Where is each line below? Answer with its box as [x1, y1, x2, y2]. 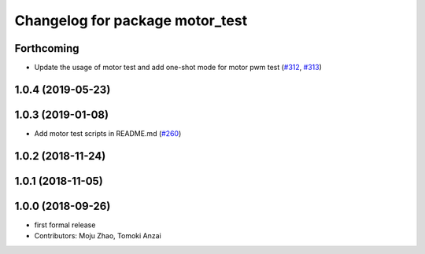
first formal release [34, 220, 96, 230]
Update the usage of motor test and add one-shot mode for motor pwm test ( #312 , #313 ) [34, 63, 323, 72]
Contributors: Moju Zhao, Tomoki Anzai [34, 231, 161, 241]
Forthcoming [14, 42, 79, 55]
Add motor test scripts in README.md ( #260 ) [34, 128, 182, 138]
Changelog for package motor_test [14, 12, 248, 29]
